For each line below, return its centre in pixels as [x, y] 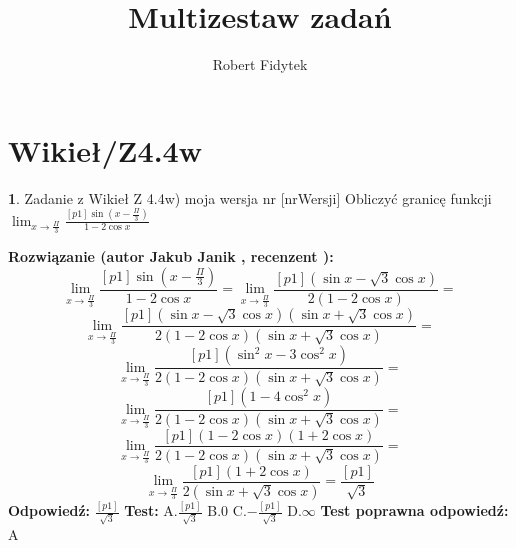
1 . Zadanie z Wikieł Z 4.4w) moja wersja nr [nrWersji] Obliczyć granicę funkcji [250, 197]
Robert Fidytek [260, 64]
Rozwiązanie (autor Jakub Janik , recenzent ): [171, 255]
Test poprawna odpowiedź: [414, 510]
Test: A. [151, 510]
